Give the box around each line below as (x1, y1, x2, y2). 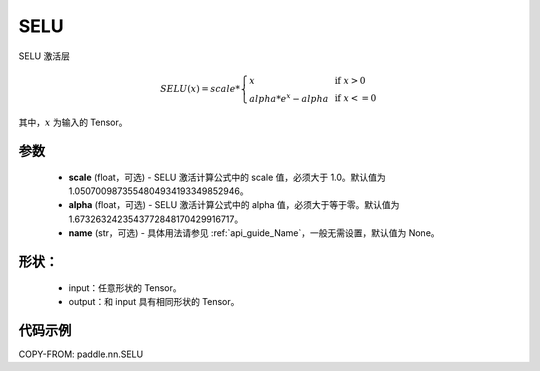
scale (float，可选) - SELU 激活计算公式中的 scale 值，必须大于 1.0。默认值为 (68, 171, 387, 183)
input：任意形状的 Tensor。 (68, 281, 182, 294)
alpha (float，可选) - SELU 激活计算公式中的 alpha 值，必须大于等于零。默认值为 (68, 199, 400, 211)
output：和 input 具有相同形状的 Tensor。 (68, 295, 240, 307)
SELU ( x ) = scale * (160, 83, 240, 95)
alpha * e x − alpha (249, 91, 329, 104)
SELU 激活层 (18, 50, 70, 62)
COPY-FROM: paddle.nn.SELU (18, 348, 144, 360)
